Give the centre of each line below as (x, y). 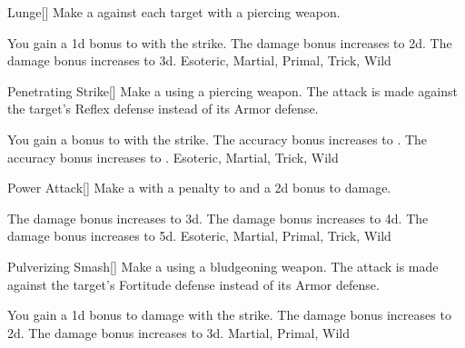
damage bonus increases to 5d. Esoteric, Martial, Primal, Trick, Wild (199, 236)
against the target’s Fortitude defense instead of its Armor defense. (193, 284)
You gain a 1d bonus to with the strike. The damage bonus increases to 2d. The (230, 42)
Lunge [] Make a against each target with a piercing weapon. (174, 12)
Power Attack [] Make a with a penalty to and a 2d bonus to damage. (199, 188)
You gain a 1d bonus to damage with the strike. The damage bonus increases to (229, 315)
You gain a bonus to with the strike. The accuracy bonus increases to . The (218, 139)
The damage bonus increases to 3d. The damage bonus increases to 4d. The (218, 218)
